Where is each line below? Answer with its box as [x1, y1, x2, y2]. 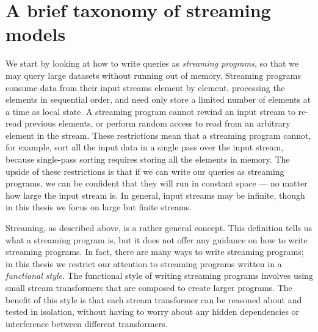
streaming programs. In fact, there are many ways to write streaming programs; [5, 245, 304, 258]
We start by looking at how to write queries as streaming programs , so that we [5, 57, 298, 70]
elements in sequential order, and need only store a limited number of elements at [5, 93, 311, 106]
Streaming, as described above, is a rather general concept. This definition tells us [5, 221, 312, 234]
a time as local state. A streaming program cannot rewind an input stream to [5, 105, 295, 117]
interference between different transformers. [5, 317, 168, 330]
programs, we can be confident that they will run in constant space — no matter [5, 177, 308, 190]
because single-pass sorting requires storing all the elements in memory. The [5, 153, 290, 166]
